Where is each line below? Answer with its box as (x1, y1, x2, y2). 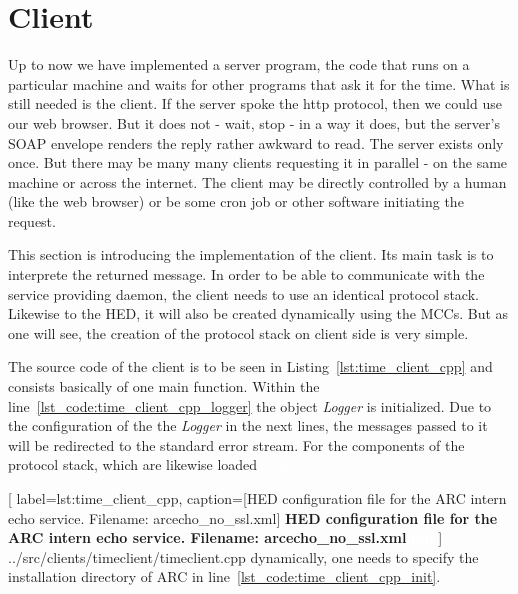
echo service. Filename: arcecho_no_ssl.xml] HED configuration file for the (8, 507, 498, 528)
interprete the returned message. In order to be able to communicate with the (8, 264, 485, 285)
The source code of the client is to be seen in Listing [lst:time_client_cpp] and (8, 356, 493, 377)
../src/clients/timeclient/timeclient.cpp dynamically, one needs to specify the (8, 546, 479, 567)
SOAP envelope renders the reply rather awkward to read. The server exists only (8, 132, 504, 153)
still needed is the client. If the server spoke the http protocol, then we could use (8, 93, 502, 114)
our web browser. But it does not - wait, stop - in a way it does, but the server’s (8, 112, 500, 133)
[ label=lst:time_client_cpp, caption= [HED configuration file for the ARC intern (8, 488, 507, 508)
